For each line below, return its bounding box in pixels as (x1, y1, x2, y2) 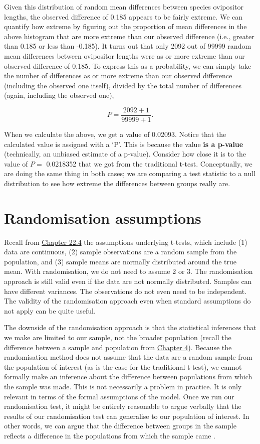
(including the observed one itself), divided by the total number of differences (4, 80, 242, 90)
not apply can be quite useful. (4, 305, 96, 316)
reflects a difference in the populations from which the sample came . (4, 430, 215, 440)
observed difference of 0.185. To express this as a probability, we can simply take (4, 60, 251, 71)
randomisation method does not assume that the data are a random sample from (4, 352, 252, 362)
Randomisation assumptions (4, 207, 201, 228)
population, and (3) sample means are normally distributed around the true (4, 256, 237, 266)
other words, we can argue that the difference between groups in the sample (4, 420, 236, 431)
